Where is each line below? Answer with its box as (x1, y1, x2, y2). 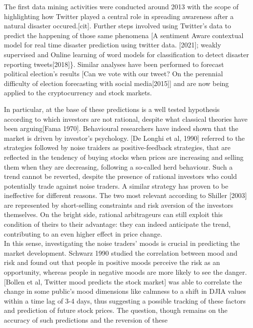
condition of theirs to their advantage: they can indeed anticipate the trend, (4, 219, 231, 229)
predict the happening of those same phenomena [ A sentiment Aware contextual (4, 30, 244, 40)
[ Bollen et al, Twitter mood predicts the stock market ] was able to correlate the (4, 276, 242, 286)
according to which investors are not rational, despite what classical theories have (4, 113, 248, 124)
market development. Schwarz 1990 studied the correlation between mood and (4, 247, 238, 258)
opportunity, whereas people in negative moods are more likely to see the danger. (4, 267, 247, 277)
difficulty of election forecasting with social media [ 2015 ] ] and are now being (4, 78, 229, 88)
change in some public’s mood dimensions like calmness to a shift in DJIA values (4, 286, 246, 296)
